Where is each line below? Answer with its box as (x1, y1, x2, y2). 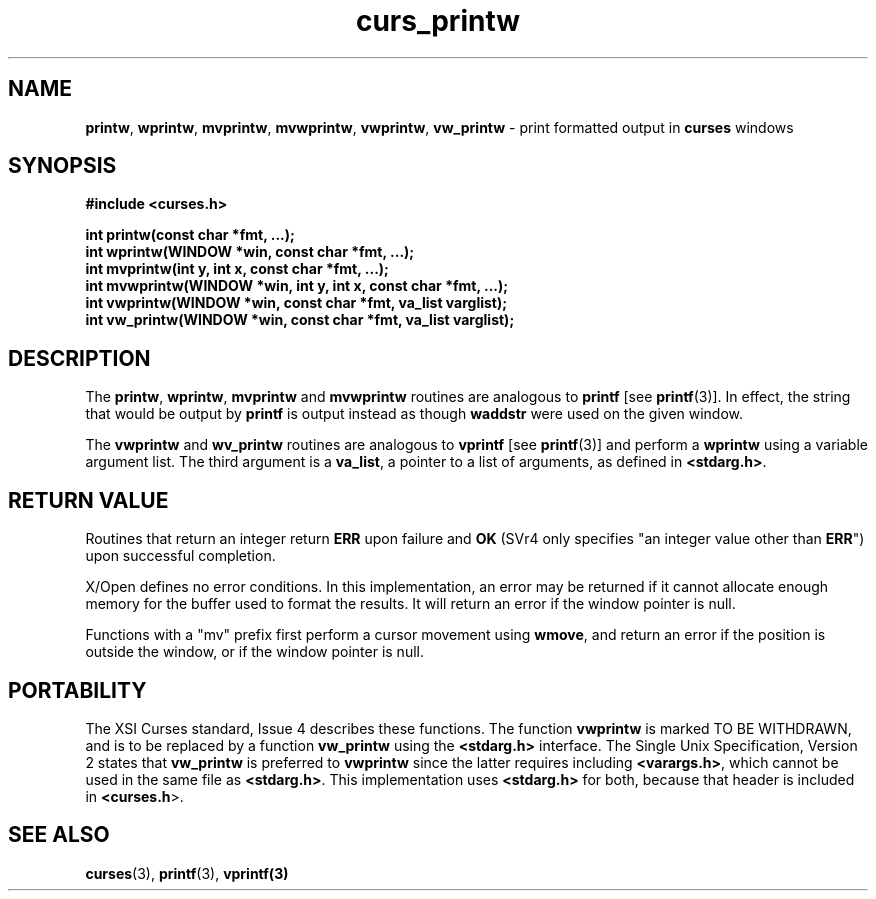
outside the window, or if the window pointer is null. (85, 643, 424, 661)
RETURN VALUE (8, 487, 169, 513)
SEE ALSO (8, 822, 110, 848)
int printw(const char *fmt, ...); (85, 226, 295, 244)
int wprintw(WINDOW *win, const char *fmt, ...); (85, 243, 415, 261)
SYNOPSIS (8, 153, 117, 179)
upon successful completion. (85, 547, 276, 565)
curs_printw (355, 4, 521, 38)
